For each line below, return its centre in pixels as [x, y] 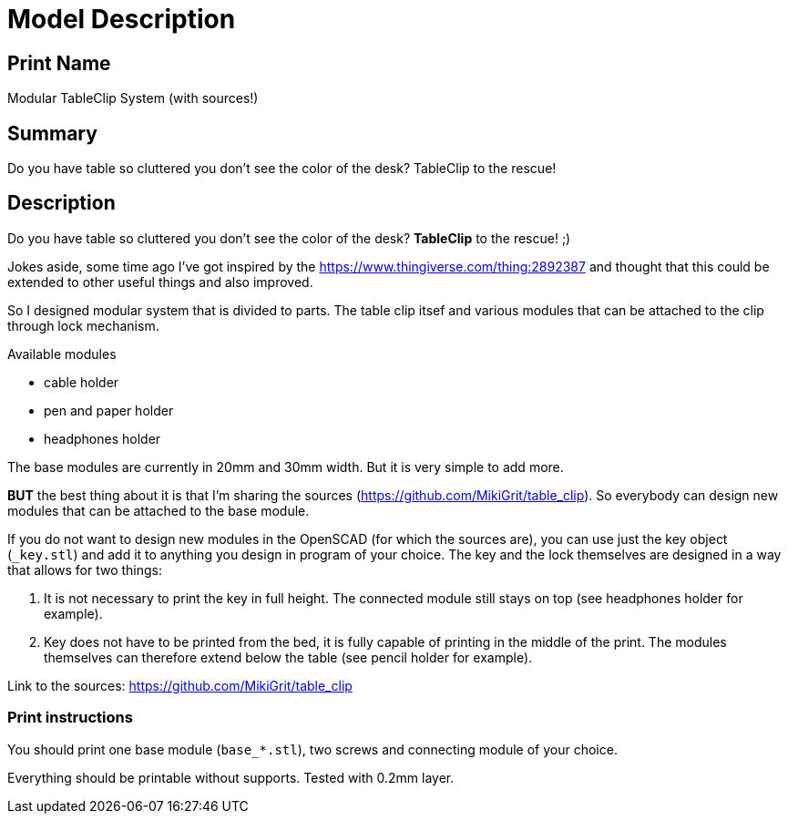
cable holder [82, 382]
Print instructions [70, 718]
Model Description [122, 19]
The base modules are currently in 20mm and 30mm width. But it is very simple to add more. [286, 467]
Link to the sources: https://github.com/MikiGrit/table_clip [180, 685]
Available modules [62, 354]
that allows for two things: [85, 570]
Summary [52, 133]
